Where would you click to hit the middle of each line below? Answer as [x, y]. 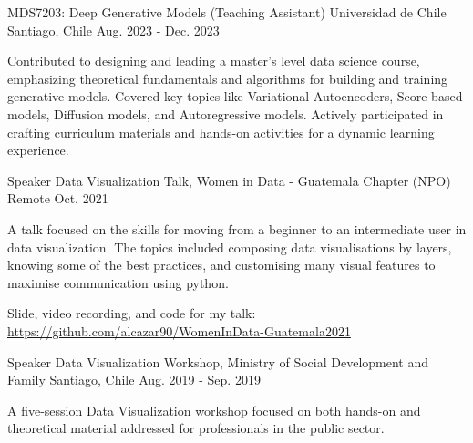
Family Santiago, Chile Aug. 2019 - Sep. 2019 [134, 380]
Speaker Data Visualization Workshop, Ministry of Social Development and [218, 361]
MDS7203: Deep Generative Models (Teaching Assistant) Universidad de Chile [227, 12]
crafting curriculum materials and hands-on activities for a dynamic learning [221, 132]
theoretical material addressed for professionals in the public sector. [196, 428]
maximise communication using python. [118, 282]
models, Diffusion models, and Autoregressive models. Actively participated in [226, 113]
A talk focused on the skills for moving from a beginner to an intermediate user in [237, 228]
